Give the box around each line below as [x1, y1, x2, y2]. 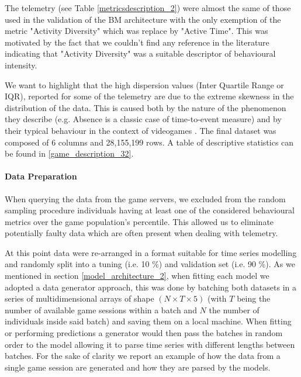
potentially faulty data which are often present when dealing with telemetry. [5, 227, 278, 239]
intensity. [5, 58, 37, 71]
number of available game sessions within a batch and [5, 303, 197, 316]
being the [237, 292, 271, 305]
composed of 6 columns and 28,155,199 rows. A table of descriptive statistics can [5, 136, 294, 148]
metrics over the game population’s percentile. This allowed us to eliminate [5, 215, 274, 227]
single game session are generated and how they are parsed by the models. [5, 361, 271, 373]
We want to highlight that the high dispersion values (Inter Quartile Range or [5, 78, 284, 91]
